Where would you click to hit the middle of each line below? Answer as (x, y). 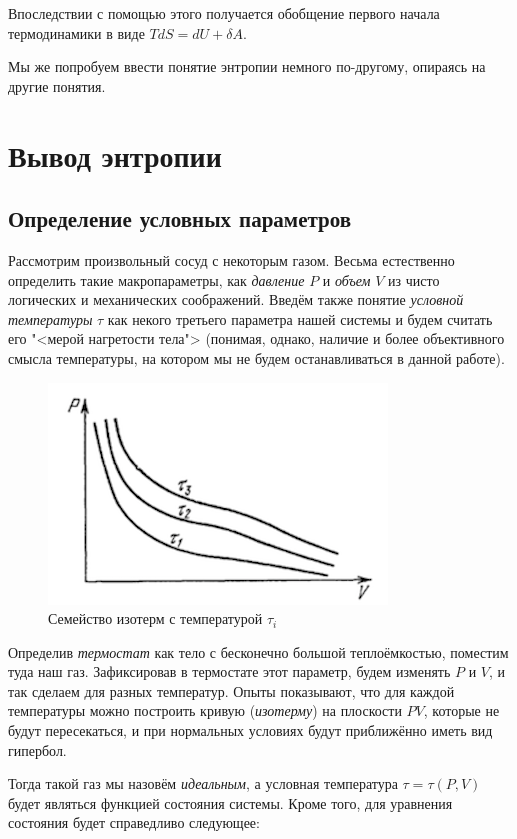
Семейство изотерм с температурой (155, 618)
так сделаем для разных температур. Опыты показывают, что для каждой (231, 690)
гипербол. (37, 749)
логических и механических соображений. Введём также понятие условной (236, 299)
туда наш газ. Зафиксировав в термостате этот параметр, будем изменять (229, 671)
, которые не (461, 710)
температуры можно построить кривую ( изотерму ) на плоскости (205, 710)
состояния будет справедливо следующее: (134, 822)
